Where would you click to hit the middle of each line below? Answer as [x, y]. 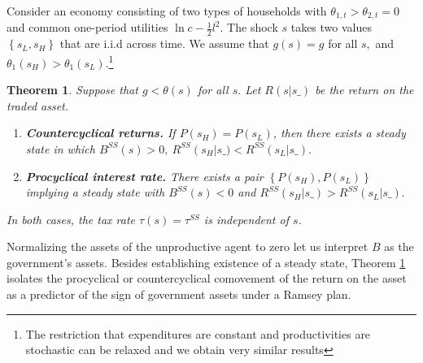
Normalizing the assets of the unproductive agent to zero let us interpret [188, 246]
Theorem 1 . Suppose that [72, 90]
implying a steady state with [95, 192]
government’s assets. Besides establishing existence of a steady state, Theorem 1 [206, 262]
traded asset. [38, 105]
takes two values [331, 27]
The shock [253, 27]
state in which [60, 148]
